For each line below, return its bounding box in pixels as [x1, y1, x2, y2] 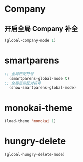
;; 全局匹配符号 [4, 71, 34, 76]
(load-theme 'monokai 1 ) [4, 119, 56, 124]
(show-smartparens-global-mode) [9, 85, 77, 90]
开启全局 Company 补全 [4, 24, 78, 33]
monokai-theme [4, 102, 73, 113]
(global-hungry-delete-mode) [4, 152, 65, 157]
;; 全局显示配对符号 [4, 81, 41, 86]
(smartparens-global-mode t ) [9, 76, 70, 81]
